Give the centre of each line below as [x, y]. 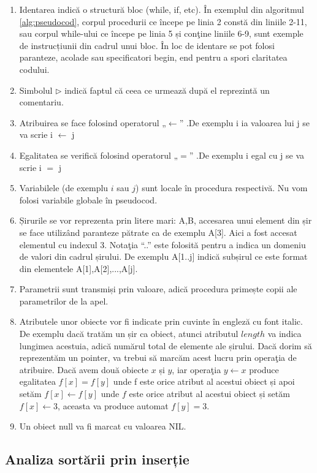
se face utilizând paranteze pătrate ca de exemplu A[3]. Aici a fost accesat [158, 232]
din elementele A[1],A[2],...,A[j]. [78, 268]
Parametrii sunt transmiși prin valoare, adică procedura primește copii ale [158, 289]
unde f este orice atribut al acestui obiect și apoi [204, 381]
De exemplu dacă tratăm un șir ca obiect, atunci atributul [129, 334]
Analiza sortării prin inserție [97, 459]
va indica [285, 334]
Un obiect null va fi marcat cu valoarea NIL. [103, 426]
